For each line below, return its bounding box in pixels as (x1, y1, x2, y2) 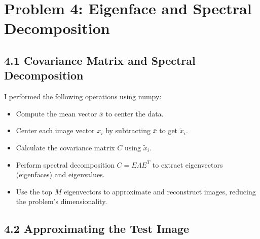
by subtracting (105, 125, 151, 136)
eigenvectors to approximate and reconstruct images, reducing (63, 186, 256, 196)
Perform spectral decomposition (16, 159, 115, 170)
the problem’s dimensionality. (16, 196, 107, 207)
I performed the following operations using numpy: (4, 91, 162, 102)
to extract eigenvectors (152, 159, 223, 170)
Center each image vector (16, 125, 95, 136)
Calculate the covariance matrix (16, 142, 115, 152)
